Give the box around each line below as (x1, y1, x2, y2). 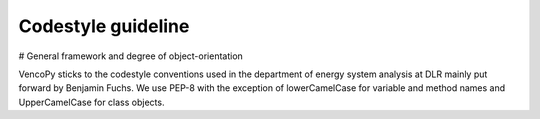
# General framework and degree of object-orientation (18, 50, 244, 62)
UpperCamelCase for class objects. (18, 96, 165, 108)
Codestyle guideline (18, 15, 190, 37)
